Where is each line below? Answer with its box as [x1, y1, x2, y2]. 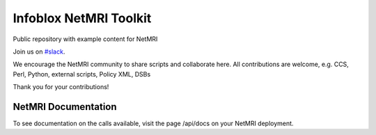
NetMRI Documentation [13, 101, 118, 113]
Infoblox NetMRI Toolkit [13, 10, 152, 26]
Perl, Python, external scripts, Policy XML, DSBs [13, 70, 151, 78]
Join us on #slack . [13, 47, 65, 56]
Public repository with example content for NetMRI [13, 35, 158, 43]
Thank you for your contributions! [13, 83, 109, 91]
